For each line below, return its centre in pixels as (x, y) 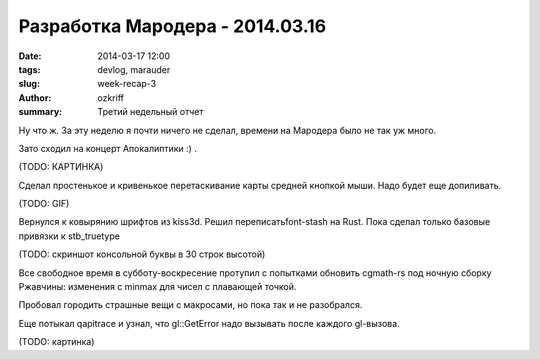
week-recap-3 (127, 84)
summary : (40, 112)
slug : (29, 84)
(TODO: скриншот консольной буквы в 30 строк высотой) (142, 254)
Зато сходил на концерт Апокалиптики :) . (107, 148)
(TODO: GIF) (44, 204)
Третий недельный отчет (150, 112)
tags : (29, 69)
